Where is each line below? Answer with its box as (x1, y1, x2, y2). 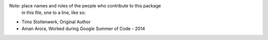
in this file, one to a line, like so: (21, 10, 86, 16)
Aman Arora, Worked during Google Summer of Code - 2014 (21, 26, 145, 32)
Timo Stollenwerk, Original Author (21, 19, 91, 25)
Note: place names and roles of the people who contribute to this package (9, 3, 161, 8)
